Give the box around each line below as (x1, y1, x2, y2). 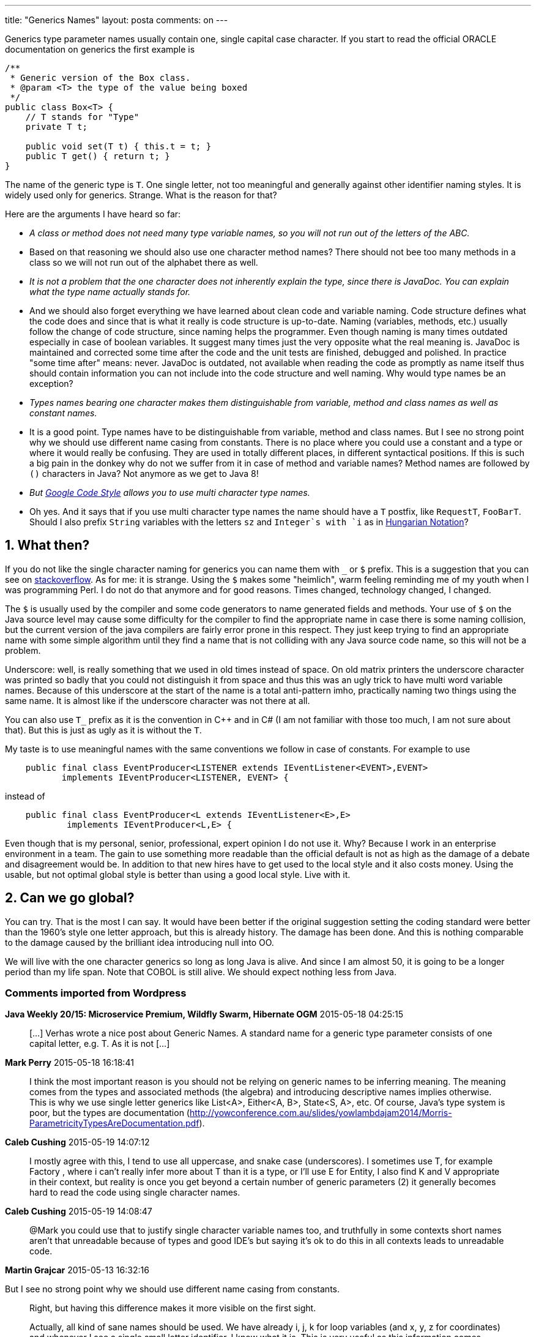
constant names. (29, 408, 97, 418)
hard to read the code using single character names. (29, 1187, 240, 1198)
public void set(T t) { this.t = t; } (25, 141, 212, 151)
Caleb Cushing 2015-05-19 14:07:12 (5, 1137, 150, 1148)
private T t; (25, 122, 87, 132)
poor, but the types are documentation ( (29, 1107, 190, 1118)
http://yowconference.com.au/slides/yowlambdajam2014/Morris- (189, 1107, 452, 1118)
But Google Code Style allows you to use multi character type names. (29, 487, 310, 498)
